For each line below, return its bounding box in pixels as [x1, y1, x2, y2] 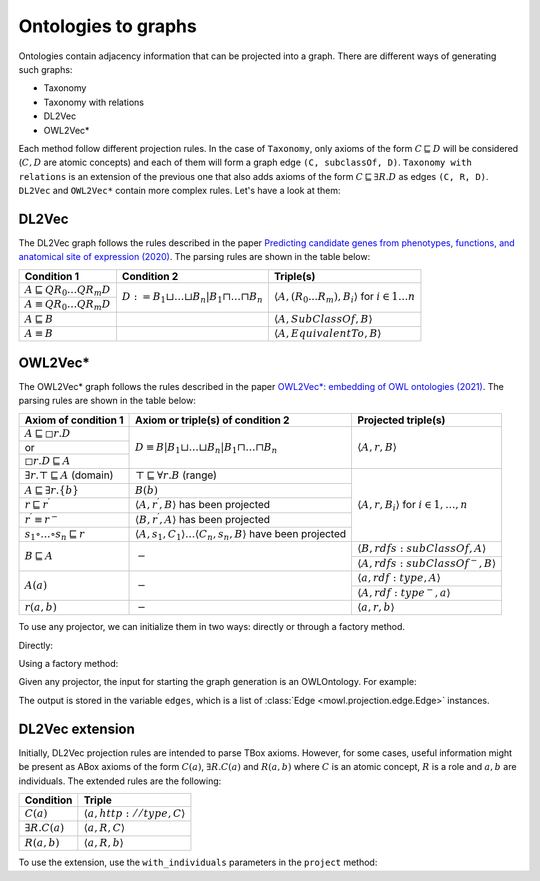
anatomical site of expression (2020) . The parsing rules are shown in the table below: [18, 251, 371, 263]
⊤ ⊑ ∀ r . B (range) [135, 468, 217, 482]
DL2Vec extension [18, 720, 135, 737]
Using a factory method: [18, 658, 119, 670]
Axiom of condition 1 [24, 413, 124, 427]
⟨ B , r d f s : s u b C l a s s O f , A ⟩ [357, 542, 487, 555]
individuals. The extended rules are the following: [18, 775, 222, 787]
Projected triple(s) [357, 413, 446, 427]
